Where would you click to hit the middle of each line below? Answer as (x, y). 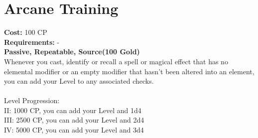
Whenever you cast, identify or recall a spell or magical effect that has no (116, 61)
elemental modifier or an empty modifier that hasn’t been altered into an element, (129, 71)
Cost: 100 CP (26, 32)
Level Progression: (32, 100)
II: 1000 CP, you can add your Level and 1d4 (73, 110)
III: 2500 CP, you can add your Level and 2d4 (74, 120)
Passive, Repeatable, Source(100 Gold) (72, 52)
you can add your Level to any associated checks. (79, 81)
